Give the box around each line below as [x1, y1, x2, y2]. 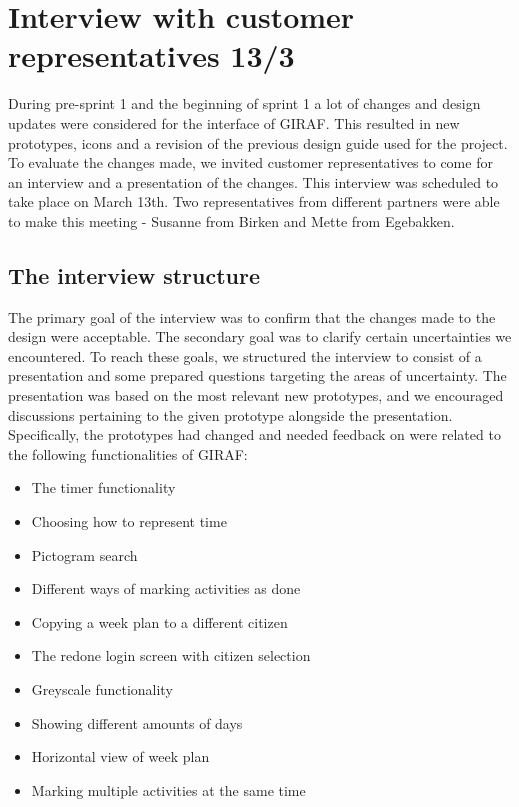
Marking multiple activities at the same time [31, 779, 306, 800]
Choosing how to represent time [31, 511, 227, 532]
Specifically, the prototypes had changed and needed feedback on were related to [8, 424, 501, 445]
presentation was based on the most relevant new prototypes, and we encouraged [8, 385, 504, 406]
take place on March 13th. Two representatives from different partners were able [8, 191, 500, 212]
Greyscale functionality [31, 678, 173, 699]
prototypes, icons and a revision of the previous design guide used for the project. [8, 132, 508, 153]
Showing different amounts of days [31, 712, 243, 733]
